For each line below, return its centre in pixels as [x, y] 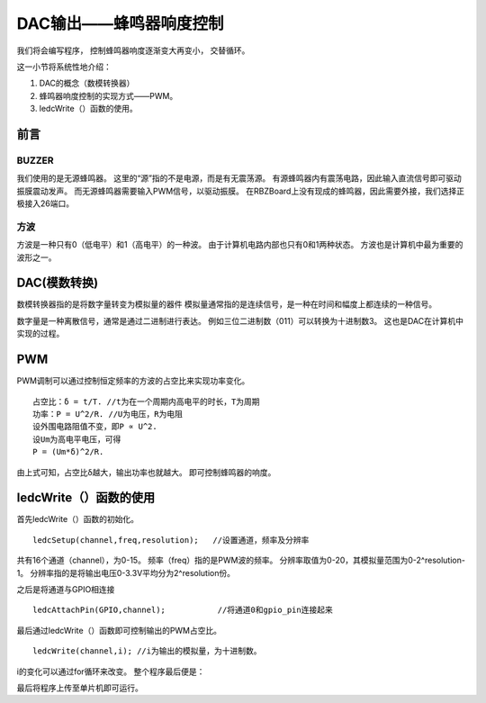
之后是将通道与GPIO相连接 [66, 589]
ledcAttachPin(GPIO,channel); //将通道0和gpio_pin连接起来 [183, 610]
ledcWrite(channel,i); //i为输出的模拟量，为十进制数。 [147, 651]
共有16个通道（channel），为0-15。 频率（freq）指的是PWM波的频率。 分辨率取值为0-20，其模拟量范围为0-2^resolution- [241, 560]
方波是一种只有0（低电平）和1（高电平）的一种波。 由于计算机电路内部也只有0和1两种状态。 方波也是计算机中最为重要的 [240, 245]
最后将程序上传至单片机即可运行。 [80, 688]
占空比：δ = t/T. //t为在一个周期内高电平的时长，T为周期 [146, 401]
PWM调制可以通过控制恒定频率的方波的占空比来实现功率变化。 [133, 381]
